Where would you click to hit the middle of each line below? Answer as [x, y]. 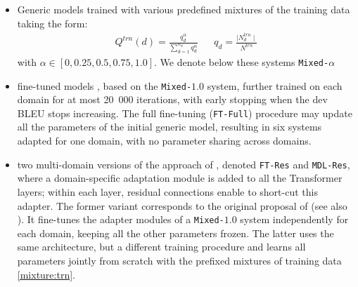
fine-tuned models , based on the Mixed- [104, 85]
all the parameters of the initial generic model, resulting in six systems [170, 127]
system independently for [294, 219]
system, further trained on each [275, 85]
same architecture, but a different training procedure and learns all [161, 247]
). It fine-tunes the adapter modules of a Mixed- [121, 219]
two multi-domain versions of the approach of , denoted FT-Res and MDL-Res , [184, 164]
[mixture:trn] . [46, 274]
